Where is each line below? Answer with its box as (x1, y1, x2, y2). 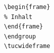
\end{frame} (4, 23, 43, 30)
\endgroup (4, 32, 36, 40)
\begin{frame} (4, 3, 51, 10)
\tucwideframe (4, 42, 51, 50)
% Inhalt (4, 13, 33, 20)
